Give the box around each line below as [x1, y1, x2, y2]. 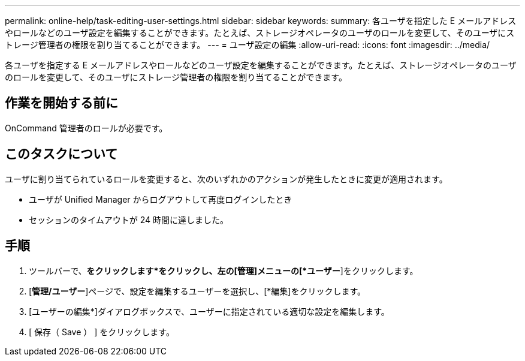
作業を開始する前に [5, 95, 118, 111]
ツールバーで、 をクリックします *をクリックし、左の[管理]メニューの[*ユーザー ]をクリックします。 [29, 265, 418, 276]
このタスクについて [5, 146, 118, 162]
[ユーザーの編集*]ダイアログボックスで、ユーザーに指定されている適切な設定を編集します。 [29, 306, 390, 317]
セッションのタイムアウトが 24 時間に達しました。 [29, 214, 228, 225]
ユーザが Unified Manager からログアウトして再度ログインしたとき [29, 194, 292, 204]
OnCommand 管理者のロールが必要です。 [5, 122, 168, 133]
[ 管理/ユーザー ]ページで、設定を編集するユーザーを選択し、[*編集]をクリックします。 [29, 285, 366, 296]
